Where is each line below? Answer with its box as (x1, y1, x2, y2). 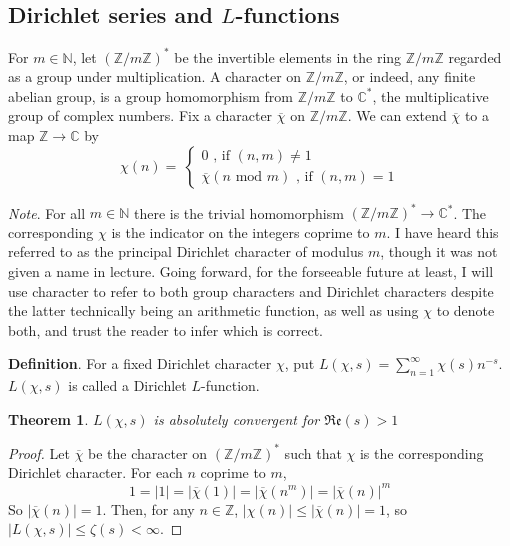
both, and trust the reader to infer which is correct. (8, 319, 324, 340)
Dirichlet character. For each (8, 462, 183, 483)
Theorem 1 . (8, 408, 89, 429)
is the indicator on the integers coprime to (111, 221, 370, 242)
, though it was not (380, 241, 498, 262)
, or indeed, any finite (343, 66, 476, 87)
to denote (436, 300, 495, 321)
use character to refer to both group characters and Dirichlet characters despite (8, 280, 494, 301)
